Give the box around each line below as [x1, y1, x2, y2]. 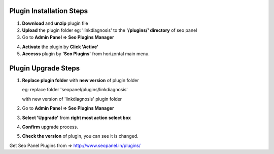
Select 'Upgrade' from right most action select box [22, 114, 131, 121]
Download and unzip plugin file [22, 20, 88, 26]
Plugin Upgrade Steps [9, 64, 80, 72]
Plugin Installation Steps [9, 7, 88, 15]
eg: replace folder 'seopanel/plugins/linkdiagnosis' [22, 87, 128, 93]
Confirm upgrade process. [22, 124, 78, 130]
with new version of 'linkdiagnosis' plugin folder [22, 96, 122, 102]
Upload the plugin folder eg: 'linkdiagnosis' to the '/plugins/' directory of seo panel [22, 27, 197, 33]
